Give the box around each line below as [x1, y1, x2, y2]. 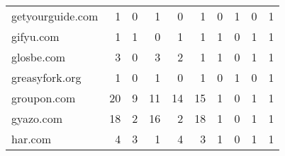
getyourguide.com [11, 8, 99, 24]
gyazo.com [11, 110, 62, 126]
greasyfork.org [11, 69, 82, 85]
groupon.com [11, 90, 76, 106]
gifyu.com [11, 28, 60, 44]
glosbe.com [11, 49, 66, 65]
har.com [11, 131, 52, 147]
